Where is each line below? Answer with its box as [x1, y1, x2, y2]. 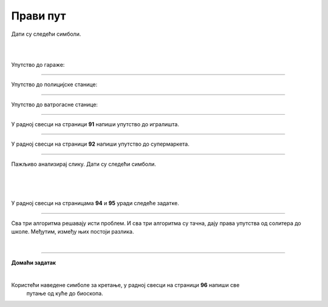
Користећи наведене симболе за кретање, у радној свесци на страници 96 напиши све [11, 281, 240, 288]
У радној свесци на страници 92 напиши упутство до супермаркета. [11, 140, 190, 148]
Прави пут [11, 9, 66, 22]
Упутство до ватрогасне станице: [11, 101, 98, 108]
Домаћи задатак [11, 258, 56, 266]
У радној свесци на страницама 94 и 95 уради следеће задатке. [11, 200, 179, 207]
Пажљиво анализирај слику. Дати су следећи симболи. [11, 160, 156, 167]
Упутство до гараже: [11, 61, 65, 68]
